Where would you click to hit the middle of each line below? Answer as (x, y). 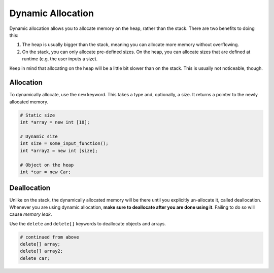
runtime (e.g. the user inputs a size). (60, 59)
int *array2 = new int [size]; (59, 150)
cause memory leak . (31, 214)
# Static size (38, 115)
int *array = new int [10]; (55, 122)
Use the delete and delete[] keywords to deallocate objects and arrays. (88, 223)
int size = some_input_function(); (64, 144)
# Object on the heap (47, 165)
